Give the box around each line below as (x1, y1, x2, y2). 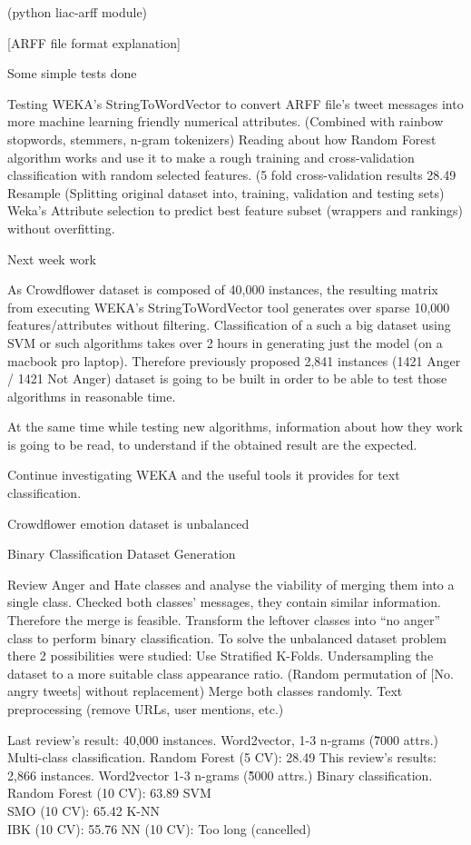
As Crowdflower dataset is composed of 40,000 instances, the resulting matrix (7, 280, 438, 299)
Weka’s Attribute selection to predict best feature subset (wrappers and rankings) (7, 201, 464, 220)
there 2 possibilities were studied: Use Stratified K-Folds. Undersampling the (7, 646, 434, 665)
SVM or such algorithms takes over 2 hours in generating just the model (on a (7, 333, 443, 352)
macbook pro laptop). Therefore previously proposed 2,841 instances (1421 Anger (7, 351, 461, 370)
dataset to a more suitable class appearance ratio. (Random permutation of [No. (7, 663, 454, 682)
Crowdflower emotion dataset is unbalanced (7, 513, 250, 532)
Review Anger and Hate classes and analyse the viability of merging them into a (7, 574, 455, 593)
